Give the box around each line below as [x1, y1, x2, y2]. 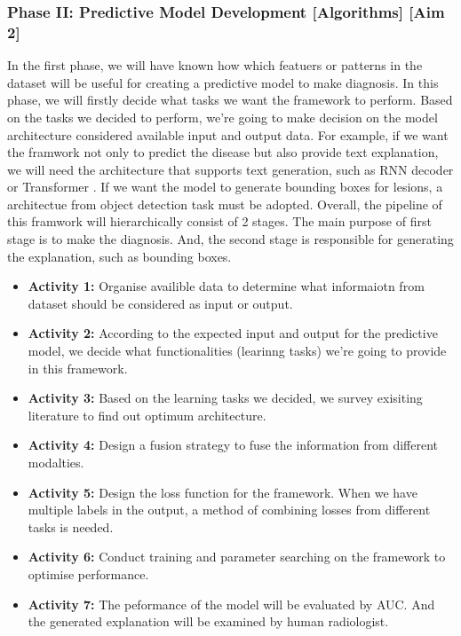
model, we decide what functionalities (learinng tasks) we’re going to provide [28, 342, 447, 360]
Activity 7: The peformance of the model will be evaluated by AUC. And [28, 594, 435, 613]
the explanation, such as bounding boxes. [7, 247, 232, 265]
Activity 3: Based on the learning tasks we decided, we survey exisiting [28, 389, 423, 407]
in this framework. [28, 358, 128, 377]
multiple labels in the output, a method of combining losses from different [28, 500, 431, 519]
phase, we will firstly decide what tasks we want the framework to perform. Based [7, 90, 453, 109]
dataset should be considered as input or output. [28, 294, 293, 312]
